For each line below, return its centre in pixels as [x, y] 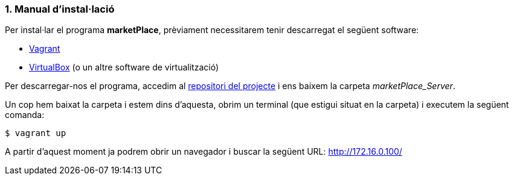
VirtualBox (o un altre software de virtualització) [124, 67]
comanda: [25, 115]
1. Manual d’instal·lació [60, 9]
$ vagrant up [36, 133]
